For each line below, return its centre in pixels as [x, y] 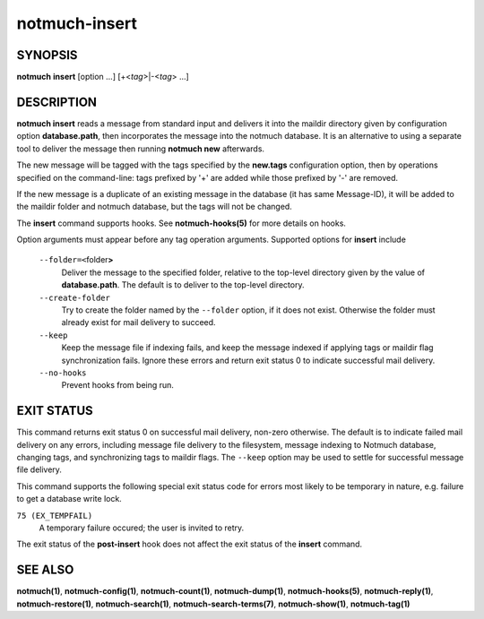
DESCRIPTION [57, 102]
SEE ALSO [45, 570]
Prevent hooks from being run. [118, 385]
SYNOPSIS [47, 55]
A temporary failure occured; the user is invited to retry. [142, 528]
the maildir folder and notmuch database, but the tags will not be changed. [155, 207]
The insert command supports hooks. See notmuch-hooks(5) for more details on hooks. [181, 223]
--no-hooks [63, 373]
